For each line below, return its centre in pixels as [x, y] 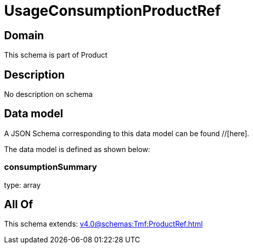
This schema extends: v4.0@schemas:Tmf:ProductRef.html [104, 224]
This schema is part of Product [56, 55]
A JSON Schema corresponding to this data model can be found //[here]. [127, 133]
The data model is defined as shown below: [77, 149]
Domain [24, 35]
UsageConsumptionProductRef [112, 11]
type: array [22, 185]
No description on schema [48, 94]
